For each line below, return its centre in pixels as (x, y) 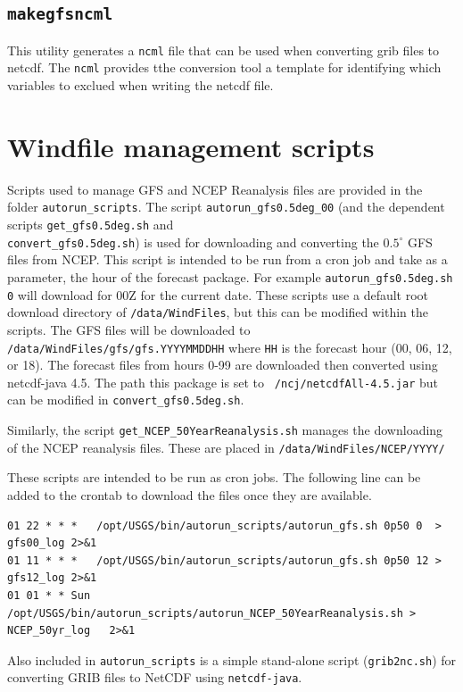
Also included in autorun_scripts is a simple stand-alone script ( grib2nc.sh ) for (232, 659)
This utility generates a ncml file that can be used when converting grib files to (223, 50)
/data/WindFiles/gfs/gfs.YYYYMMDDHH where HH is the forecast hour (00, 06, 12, (230, 347)
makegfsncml (60, 14)
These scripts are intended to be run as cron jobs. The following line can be (214, 477)
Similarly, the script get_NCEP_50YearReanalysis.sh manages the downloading (225, 430)
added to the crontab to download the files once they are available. (190, 495)
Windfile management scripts (191, 146)
